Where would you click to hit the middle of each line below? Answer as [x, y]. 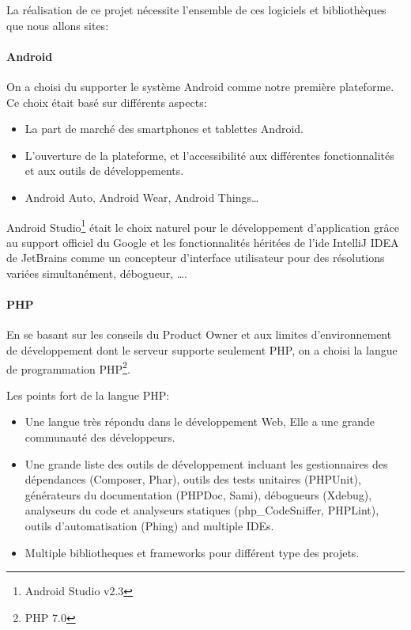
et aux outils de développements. [104, 171]
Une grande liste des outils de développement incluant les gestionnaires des [206, 463]
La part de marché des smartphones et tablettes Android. [164, 129]
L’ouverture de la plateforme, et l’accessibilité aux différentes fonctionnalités [209, 155]
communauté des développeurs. [100, 437]
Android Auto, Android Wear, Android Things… [142, 197]
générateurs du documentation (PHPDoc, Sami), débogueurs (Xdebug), [198, 494]
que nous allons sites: [58, 25]
